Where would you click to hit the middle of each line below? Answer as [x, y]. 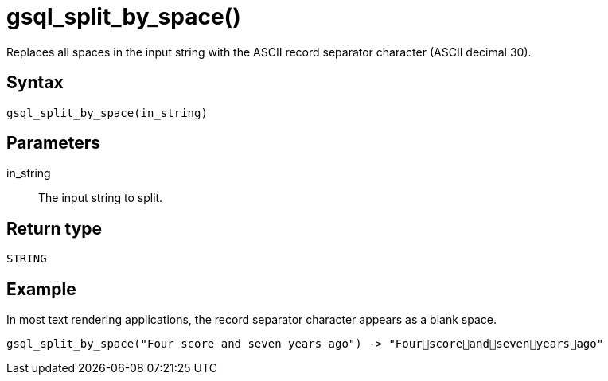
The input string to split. [101, 198]
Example [41, 289]
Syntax [35, 83]
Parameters [53, 143]
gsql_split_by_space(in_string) [107, 113]
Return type [55, 228]
